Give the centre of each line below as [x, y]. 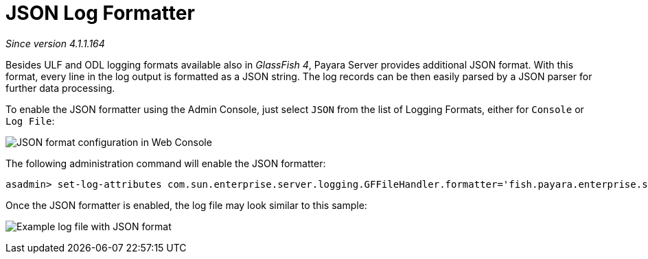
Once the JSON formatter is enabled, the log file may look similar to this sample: [186, 205]
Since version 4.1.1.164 [55, 43]
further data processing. [60, 88]
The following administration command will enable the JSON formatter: [166, 163]
